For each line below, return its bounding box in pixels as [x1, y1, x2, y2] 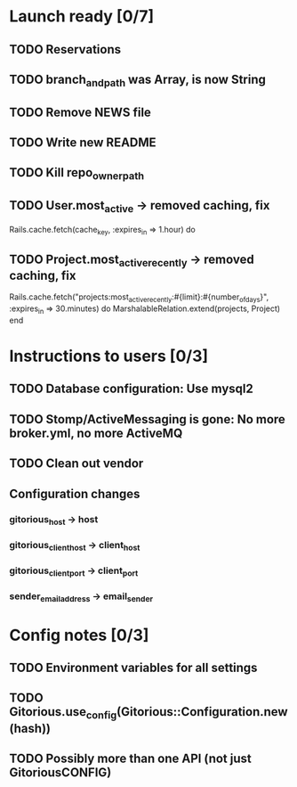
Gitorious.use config [9, 704, 117, 722]
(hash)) [9, 720, 52, 736]
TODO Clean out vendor [9, 456, 144, 471]
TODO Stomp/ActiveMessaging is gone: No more [9, 412, 286, 427]
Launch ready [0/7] [9, 6, 154, 27]
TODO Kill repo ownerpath [9, 165, 145, 183]
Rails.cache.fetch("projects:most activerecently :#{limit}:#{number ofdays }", [9, 291, 269, 305]
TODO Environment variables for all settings [9, 660, 258, 675]
